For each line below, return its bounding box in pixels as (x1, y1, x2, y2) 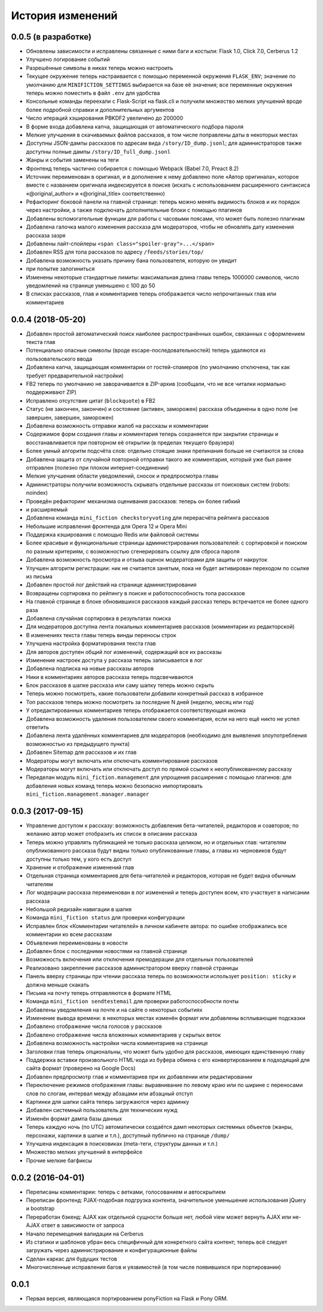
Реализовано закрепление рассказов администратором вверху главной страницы (26, 964, 239, 972)
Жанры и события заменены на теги (26, 156, 119, 164)
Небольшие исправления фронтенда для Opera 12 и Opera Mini (26, 522, 187, 529)
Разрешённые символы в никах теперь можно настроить (26, 64, 173, 71)
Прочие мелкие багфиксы (26, 1156, 93, 1164)
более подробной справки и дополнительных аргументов (26, 106, 175, 113)
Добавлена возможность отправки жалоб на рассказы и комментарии (26, 422, 209, 429)
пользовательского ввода (26, 355, 93, 362)
